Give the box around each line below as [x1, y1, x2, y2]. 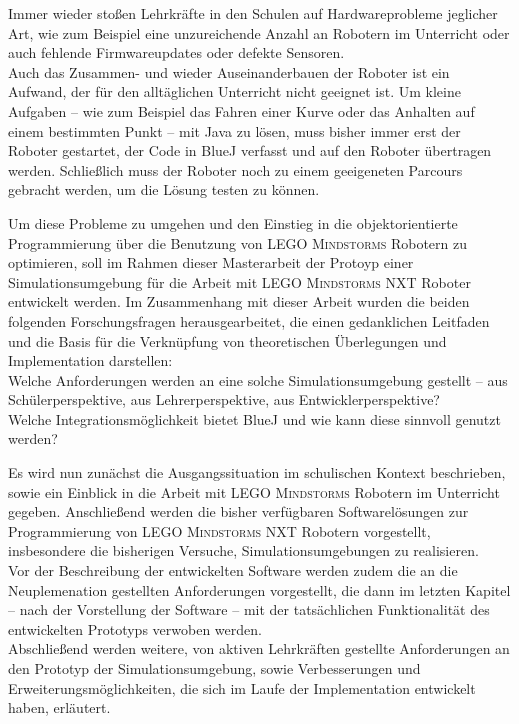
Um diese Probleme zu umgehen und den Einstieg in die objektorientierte [8, 212, 458, 233]
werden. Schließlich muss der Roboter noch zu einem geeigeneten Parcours [8, 159, 463, 180]
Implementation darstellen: [8, 350, 173, 371]
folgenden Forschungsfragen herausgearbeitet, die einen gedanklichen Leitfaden [8, 310, 490, 331]
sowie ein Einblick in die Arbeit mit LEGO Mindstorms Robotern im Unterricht [8, 481, 500, 502]
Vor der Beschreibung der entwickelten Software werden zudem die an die [8, 560, 458, 581]
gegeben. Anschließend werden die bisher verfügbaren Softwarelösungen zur [8, 501, 469, 522]
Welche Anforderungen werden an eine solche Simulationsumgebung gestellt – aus [8, 369, 508, 390]
